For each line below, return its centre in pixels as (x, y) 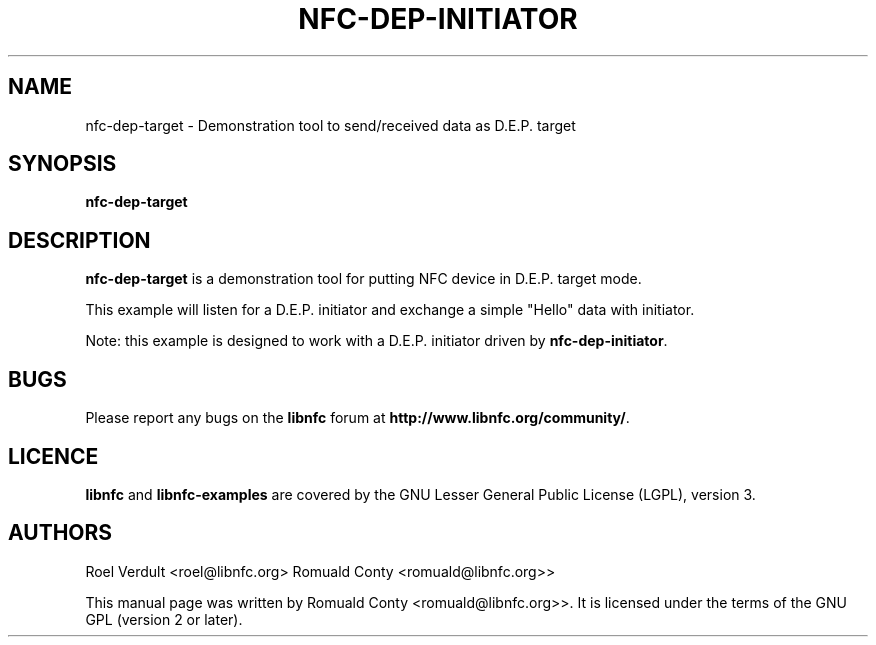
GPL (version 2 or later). (164, 619)
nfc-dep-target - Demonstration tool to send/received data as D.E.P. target (330, 125)
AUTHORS (60, 533)
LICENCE (53, 456)
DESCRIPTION (79, 240)
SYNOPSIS (62, 164)
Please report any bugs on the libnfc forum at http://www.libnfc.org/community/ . (357, 418)
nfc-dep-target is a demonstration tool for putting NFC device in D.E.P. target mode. (363, 279)
